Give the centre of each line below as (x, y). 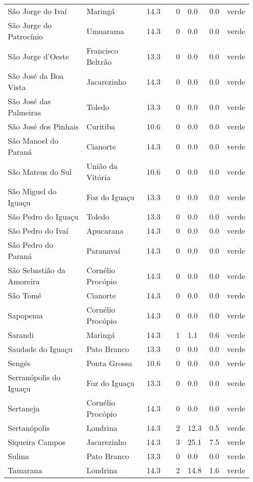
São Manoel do (33, 140)
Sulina (18, 456)
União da (102, 166)
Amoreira (24, 281)
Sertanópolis (29, 428)
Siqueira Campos (37, 442)
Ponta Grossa (109, 363)
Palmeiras (25, 112)
